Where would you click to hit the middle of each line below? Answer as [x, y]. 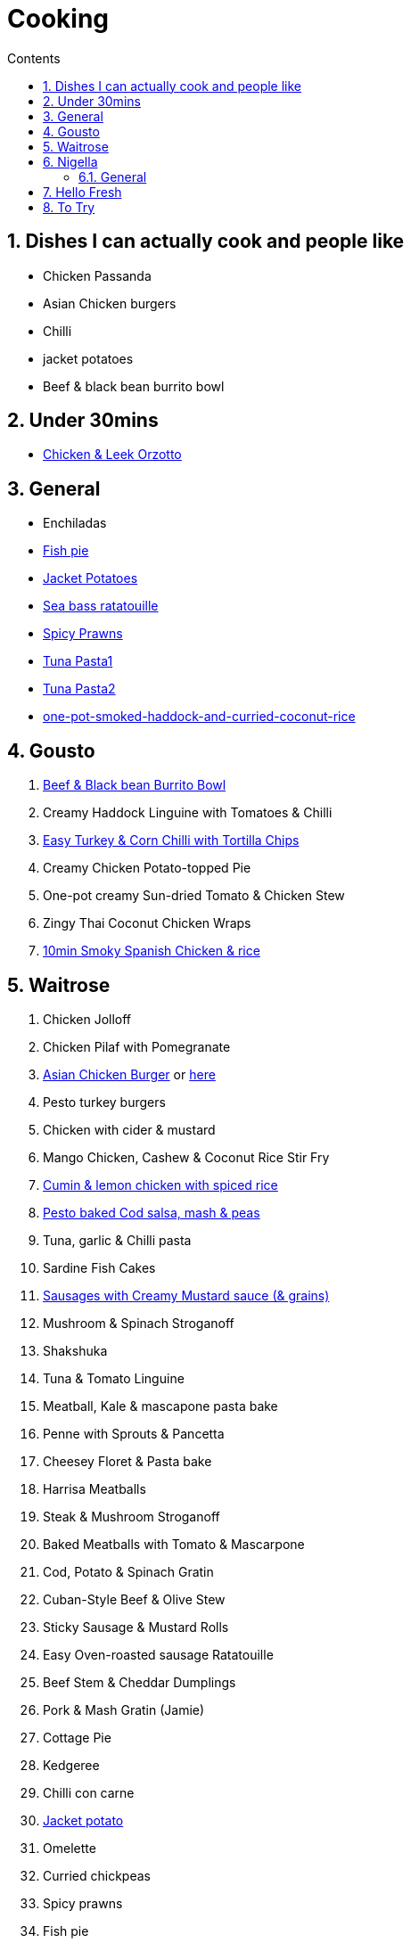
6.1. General [113, 176]
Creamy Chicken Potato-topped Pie [147, 868]
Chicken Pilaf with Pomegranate [137, 1046]
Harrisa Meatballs [95, 1488]
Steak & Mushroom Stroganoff [132, 1516]
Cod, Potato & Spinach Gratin [128, 1571]
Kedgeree [71, 1765]
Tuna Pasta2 [79, 689]
